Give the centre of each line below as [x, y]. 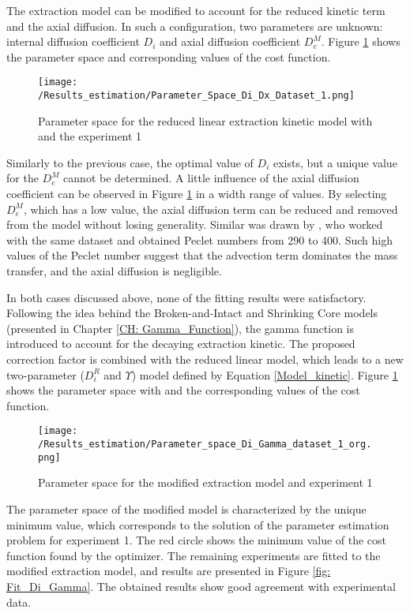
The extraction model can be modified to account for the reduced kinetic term [196, 10]
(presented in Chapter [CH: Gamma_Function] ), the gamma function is [181, 328]
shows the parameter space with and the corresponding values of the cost [183, 390]
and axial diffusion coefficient [230, 41]
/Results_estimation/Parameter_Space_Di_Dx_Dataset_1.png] [196, 96]
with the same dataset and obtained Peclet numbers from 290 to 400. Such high [199, 239]
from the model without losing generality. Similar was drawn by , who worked [195, 224]
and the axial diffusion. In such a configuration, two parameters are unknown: [195, 26]
